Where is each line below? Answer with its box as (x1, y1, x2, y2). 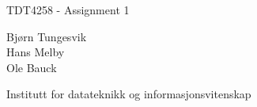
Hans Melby (6, 44, 65, 60)
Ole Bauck (6, 59, 57, 75)
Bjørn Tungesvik (6, 28, 87, 44)
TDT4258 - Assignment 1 (6, 2, 130, 17)
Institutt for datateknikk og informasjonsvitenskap (6, 86, 251, 102)
